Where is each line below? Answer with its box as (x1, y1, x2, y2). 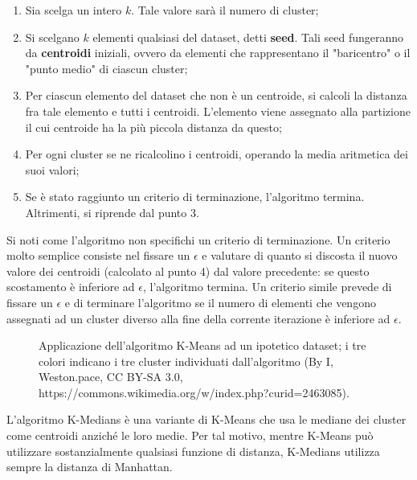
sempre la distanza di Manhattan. (6, 458, 173, 475)
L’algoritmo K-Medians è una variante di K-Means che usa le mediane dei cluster (6, 411, 407, 428)
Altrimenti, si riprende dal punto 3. (25, 203, 199, 220)
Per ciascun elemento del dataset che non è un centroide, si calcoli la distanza (25, 87, 407, 104)
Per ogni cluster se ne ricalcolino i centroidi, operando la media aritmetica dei (25, 146, 408, 162)
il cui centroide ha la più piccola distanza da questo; (25, 118, 282, 135)
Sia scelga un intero (25, 2, 122, 18)
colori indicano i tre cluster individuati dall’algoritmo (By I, (39, 352, 333, 369)
